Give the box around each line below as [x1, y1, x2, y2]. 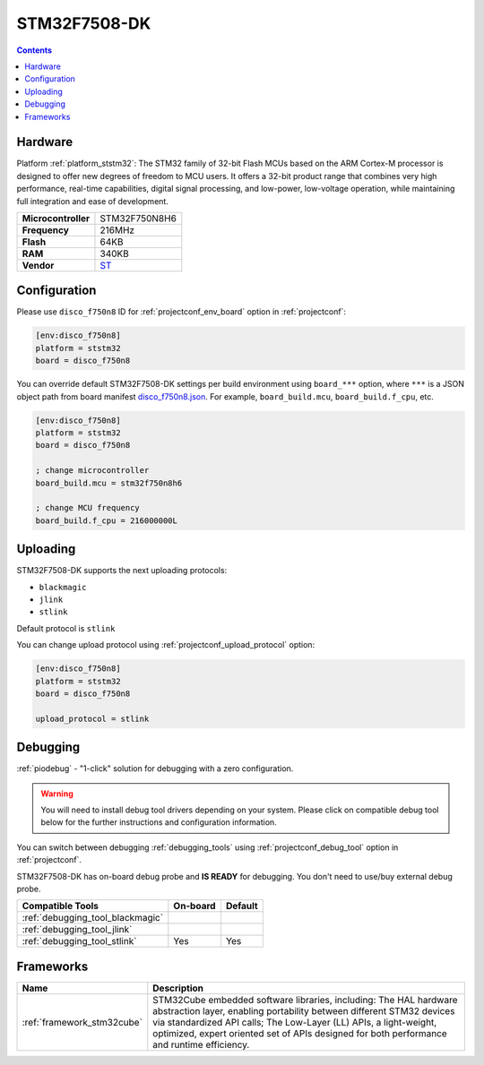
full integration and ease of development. [16, 195, 169, 206]
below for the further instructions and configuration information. [40, 817, 277, 828]
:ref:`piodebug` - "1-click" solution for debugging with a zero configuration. [16, 763, 294, 774]
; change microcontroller [35, 466, 150, 476]
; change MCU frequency [35, 502, 141, 513]
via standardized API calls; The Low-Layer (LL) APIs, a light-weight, [152, 1016, 437, 1028]
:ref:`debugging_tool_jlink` [22, 923, 133, 936]
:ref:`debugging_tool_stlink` [22, 935, 137, 948]
